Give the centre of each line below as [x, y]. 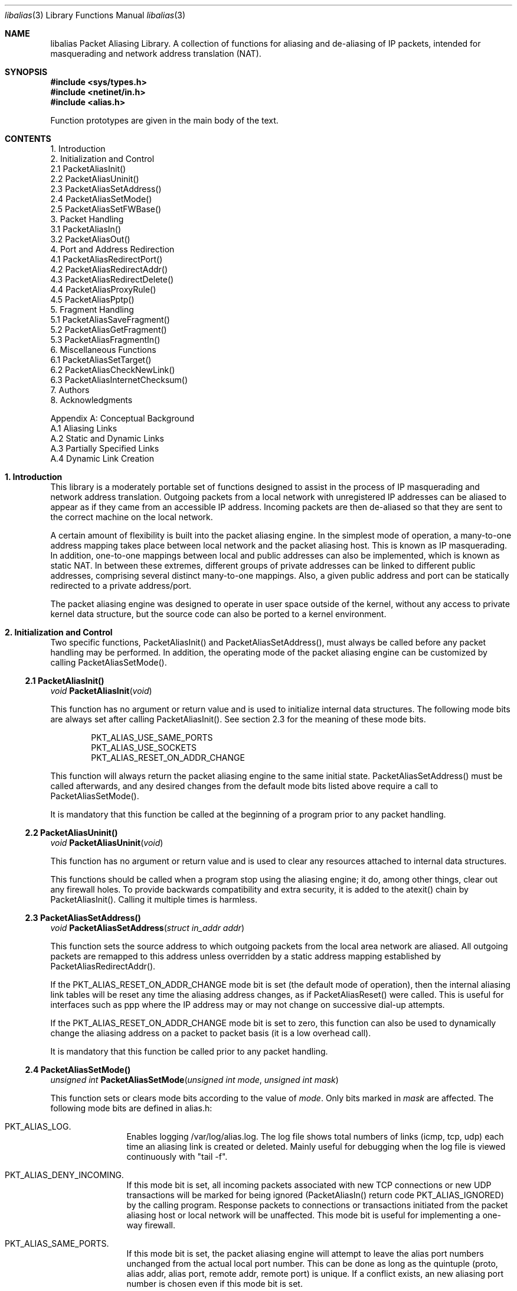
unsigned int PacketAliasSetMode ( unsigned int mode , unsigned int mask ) [194, 1080]
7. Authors [70, 390]
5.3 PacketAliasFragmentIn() [105, 340]
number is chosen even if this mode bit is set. [215, 1284]
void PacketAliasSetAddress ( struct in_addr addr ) [148, 928]
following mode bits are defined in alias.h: [131, 1108]
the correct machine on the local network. [132, 517]
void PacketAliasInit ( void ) [101, 691]
